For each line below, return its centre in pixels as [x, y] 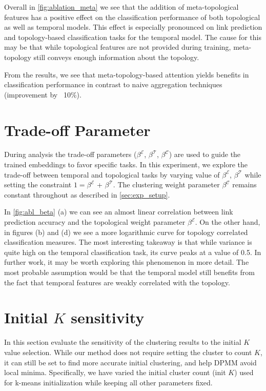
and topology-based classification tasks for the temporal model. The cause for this [133, 37]
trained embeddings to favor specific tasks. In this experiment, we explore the [126, 164]
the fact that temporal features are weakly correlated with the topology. [117, 282]
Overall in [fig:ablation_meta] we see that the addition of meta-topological [121, 7]
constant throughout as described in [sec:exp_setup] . [87, 194]
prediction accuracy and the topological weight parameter [95, 222]
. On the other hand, [228, 222]
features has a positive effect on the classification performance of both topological [132, 17]
